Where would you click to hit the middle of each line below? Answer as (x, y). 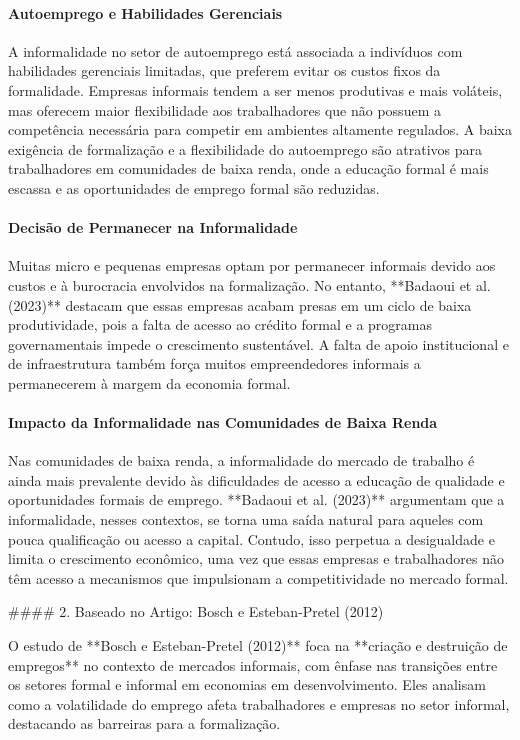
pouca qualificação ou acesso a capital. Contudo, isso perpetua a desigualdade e (251, 538)
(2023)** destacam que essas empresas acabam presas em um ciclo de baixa (240, 304)
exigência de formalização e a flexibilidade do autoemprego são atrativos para (245, 148)
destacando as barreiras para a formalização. (144, 723)
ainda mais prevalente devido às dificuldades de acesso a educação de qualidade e (256, 479)
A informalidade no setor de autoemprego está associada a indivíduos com (235, 50)
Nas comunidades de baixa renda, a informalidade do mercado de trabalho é (241, 460)
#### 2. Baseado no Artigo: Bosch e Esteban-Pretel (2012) (196, 611)
